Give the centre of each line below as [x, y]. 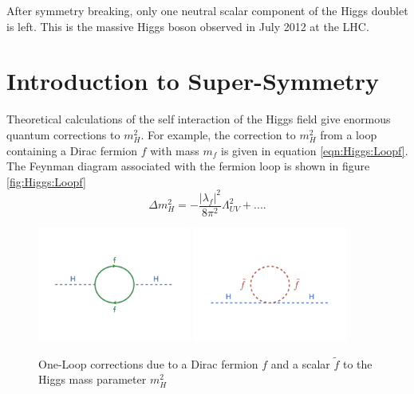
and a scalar [300, 363]
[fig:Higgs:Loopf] [46, 181]
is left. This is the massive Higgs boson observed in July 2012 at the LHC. [188, 26]
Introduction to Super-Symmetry [193, 81]
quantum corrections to [63, 134]
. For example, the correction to [218, 134]
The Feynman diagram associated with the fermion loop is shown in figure [188, 166]
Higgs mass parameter [93, 379]
